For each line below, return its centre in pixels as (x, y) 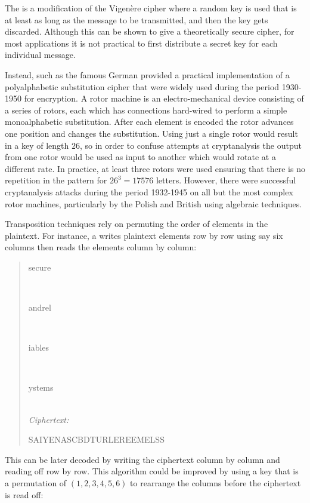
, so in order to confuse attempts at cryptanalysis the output (191, 145)
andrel (40, 307)
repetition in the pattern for (56, 180)
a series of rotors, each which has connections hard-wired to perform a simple (146, 110)
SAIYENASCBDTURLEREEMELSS (96, 439)
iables (39, 347)
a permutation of (36, 483)
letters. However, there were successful (226, 180)
